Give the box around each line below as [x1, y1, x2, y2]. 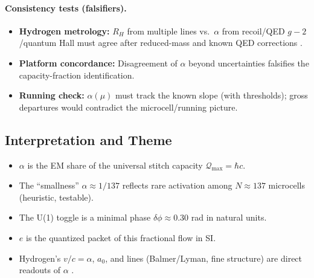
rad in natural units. [191, 211, 267, 224]
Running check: [19, 89, 85, 102]
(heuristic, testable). [19, 190, 94, 203]
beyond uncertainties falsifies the [188, 56, 309, 69]
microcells [268, 179, 305, 192]
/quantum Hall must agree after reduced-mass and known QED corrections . [19, 36, 303, 49]
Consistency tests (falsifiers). [5, 1, 127, 14]
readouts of [19, 263, 60, 276]
